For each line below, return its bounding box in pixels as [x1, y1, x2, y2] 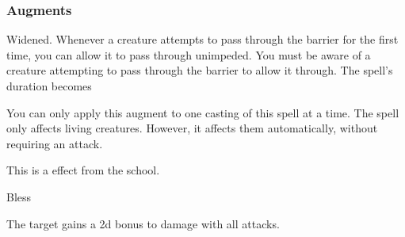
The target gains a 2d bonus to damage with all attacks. [6, 215, 280, 231]
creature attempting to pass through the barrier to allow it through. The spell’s [6, 62, 393, 78]
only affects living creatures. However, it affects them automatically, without [6, 120, 378, 136]
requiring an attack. [6, 135, 103, 151]
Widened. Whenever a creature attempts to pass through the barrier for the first [6, 31, 399, 48]
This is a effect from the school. [6, 162, 160, 178]
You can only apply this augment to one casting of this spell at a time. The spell [6, 104, 399, 120]
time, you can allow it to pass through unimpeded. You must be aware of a [6, 46, 371, 63]
